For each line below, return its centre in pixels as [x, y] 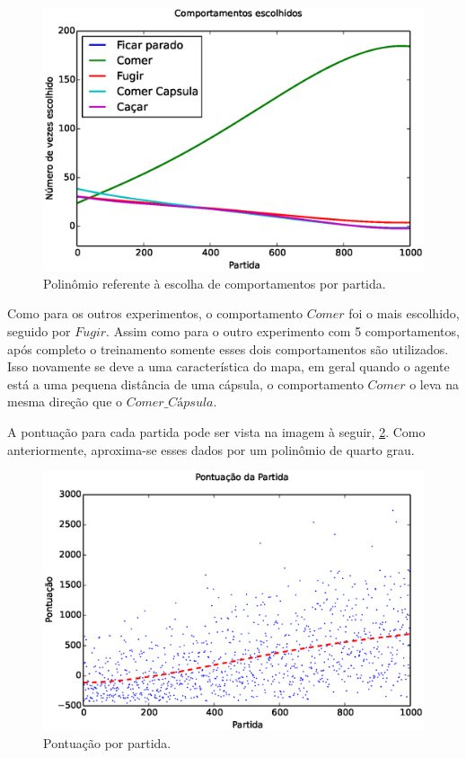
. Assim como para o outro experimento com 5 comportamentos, [283, 330]
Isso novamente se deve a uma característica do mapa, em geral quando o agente [229, 366]
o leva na [435, 383]
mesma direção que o [65, 401]
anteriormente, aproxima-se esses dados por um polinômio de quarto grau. [211, 449]
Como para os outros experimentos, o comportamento [155, 313]
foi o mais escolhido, [404, 313]
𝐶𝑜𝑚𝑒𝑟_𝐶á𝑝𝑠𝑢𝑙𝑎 [170, 403]
